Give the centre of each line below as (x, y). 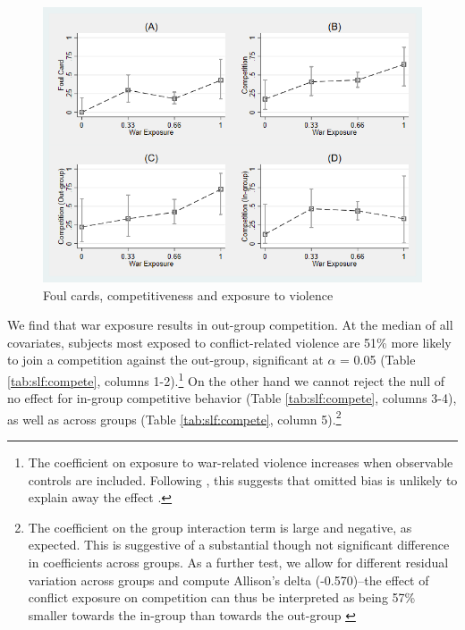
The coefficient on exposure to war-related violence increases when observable (241, 462)
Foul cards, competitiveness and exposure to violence (188, 294)
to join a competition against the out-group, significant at (165, 360)
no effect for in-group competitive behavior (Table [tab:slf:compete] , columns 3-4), (232, 398)
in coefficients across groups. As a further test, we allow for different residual (238, 562)
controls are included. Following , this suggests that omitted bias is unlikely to (243, 479)
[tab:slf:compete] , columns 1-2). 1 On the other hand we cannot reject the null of (226, 379)
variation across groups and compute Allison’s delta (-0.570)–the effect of (228, 580)
